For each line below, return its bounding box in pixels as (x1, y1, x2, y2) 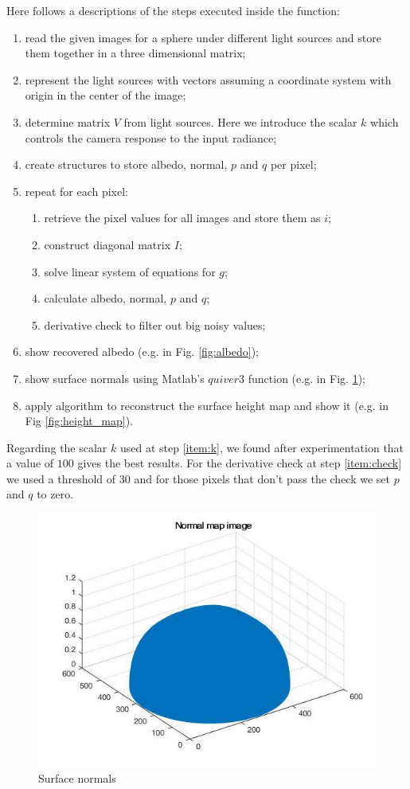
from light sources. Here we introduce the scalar (123, 113, 357, 130)
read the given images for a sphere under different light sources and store (25, 29, 381, 45)
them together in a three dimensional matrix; (25, 45, 246, 61)
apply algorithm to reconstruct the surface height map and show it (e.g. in (25, 396, 389, 413)
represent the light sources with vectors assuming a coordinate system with (25, 71, 392, 88)
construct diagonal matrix (44, 236, 171, 252)
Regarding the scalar (6, 439, 107, 455)
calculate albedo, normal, (44, 290, 167, 307)
